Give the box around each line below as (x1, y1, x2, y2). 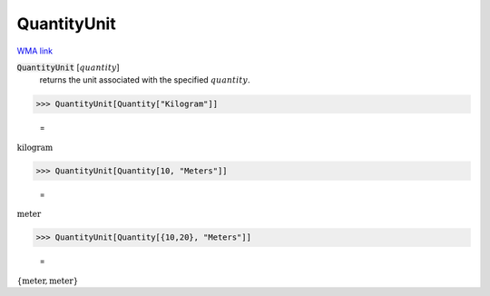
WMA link (16, 45, 54, 56)
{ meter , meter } (16, 275, 79, 286)
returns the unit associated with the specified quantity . (39, 74, 250, 85)
